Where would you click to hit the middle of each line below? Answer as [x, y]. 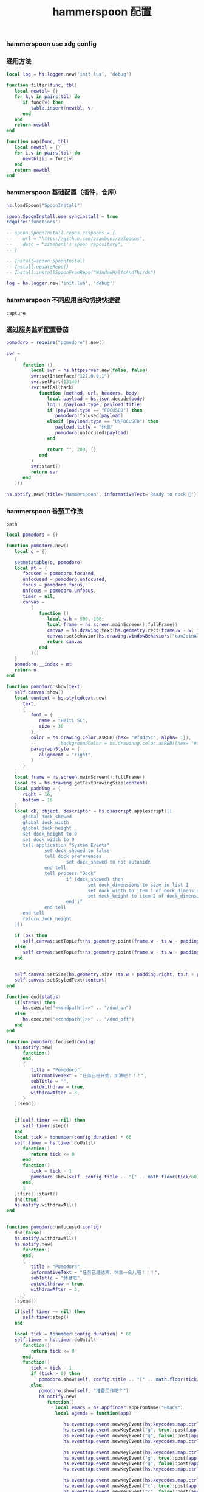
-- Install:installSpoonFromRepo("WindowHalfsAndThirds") [81, 272]
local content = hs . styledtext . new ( [61, 698]
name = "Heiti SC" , [63, 721]
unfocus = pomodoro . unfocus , [59, 591]
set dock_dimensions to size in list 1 [138, 885]
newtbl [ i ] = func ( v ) [48, 158]
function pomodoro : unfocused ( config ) [54, 1227]
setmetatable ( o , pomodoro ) [49, 562]
